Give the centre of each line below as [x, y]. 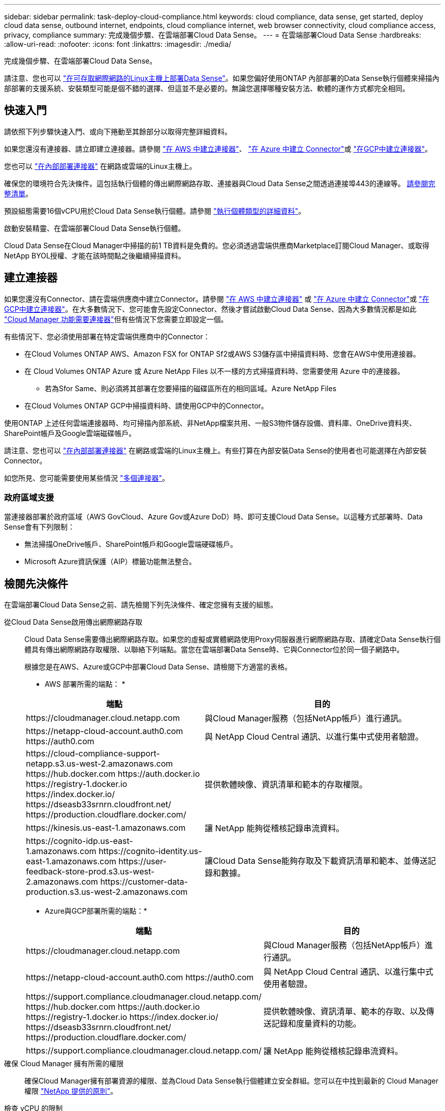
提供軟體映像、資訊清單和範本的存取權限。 [286, 785]
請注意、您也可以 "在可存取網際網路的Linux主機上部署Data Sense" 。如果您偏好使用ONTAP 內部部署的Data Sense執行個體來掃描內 [222, 78]
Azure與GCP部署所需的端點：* [96, 911]
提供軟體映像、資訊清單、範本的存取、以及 [345, 1012]
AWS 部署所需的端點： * [85, 684]
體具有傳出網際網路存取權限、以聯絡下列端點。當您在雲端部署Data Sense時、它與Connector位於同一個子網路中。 [214, 650]
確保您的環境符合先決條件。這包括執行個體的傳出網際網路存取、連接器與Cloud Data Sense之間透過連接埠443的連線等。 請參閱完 [220, 183]
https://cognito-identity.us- [150, 851]
